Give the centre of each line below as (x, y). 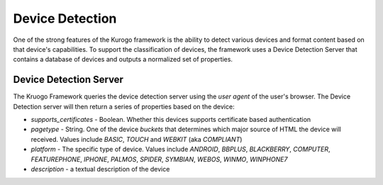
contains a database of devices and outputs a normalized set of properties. (123, 60)
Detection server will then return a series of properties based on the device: (124, 106)
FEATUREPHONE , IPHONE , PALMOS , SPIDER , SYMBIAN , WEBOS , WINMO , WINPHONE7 (159, 159)
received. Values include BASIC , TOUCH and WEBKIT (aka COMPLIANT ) (137, 139)
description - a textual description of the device (100, 169)
